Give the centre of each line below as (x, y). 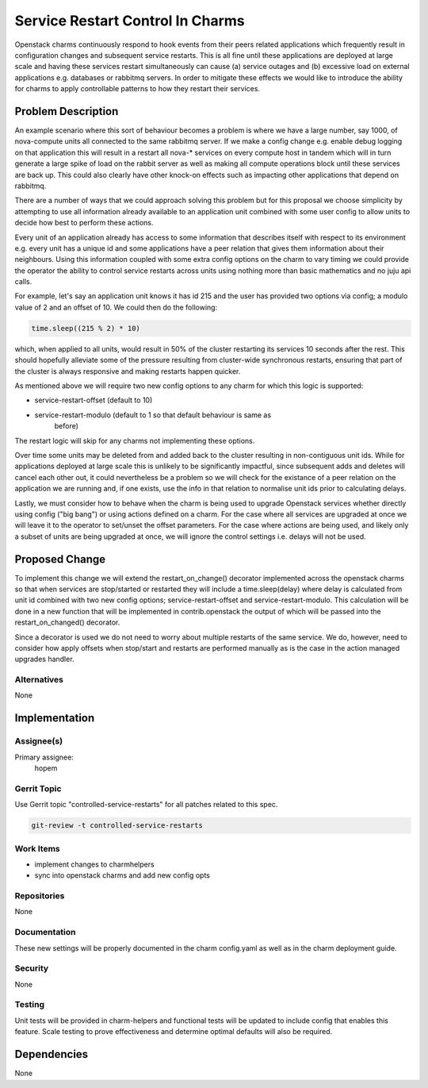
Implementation (55, 718)
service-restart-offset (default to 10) (94, 400)
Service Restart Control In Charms (130, 21)
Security (32, 968)
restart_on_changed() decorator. (67, 622)
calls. (23, 282)
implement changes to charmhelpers (94, 864)
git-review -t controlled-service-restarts (117, 826)
